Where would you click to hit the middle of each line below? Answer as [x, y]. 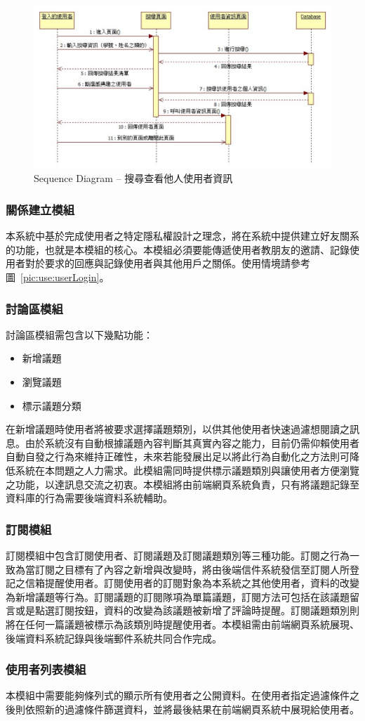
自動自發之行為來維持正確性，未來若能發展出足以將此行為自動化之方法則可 [178, 456]
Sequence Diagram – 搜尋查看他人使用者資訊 [133, 178]
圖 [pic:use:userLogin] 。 [58, 277]
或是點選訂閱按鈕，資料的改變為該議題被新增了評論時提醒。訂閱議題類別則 [187, 610]
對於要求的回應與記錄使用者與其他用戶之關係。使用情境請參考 [167, 263]
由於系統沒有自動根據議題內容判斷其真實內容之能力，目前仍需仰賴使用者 [192, 442]
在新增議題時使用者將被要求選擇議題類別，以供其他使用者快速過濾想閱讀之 [178, 429]
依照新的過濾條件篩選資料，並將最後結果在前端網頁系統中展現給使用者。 [192, 709]
